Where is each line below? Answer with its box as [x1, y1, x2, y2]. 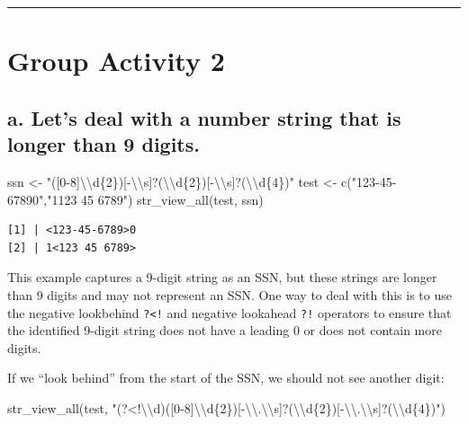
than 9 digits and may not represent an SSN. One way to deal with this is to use [7, 285, 452, 304]
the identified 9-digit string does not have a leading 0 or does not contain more [7, 321, 442, 340]
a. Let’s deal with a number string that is [7, 103, 401, 131]
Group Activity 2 [7, 42, 225, 79]
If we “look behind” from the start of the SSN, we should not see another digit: [7, 368, 445, 387]
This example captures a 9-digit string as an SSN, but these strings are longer [7, 268, 437, 287]
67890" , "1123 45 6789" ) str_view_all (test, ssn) [7, 190, 264, 208]
